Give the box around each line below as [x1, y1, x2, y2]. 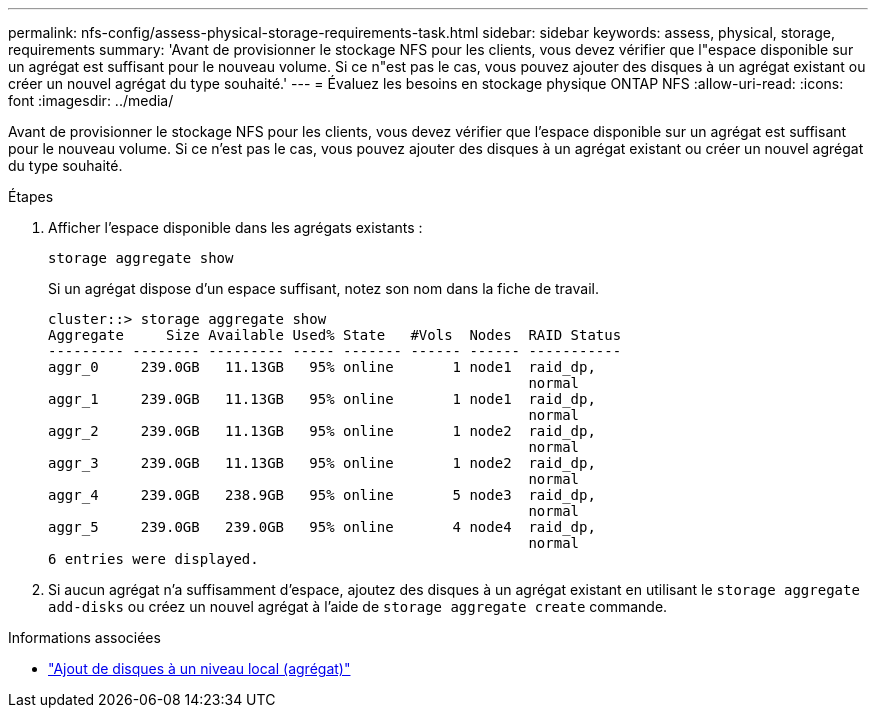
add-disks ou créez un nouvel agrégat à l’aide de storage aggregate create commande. [48, 598, 668, 615]
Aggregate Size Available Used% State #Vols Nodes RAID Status [48, 327, 622, 343]
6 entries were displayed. [48, 551, 259, 567]
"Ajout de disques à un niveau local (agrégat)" [48, 660, 351, 677]
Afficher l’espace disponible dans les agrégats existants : [48, 219, 423, 236]
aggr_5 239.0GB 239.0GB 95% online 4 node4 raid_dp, [48, 519, 596, 535]
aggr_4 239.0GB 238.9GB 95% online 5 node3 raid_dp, [48, 487, 596, 503]
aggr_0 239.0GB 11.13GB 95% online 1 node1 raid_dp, [48, 359, 596, 375]
